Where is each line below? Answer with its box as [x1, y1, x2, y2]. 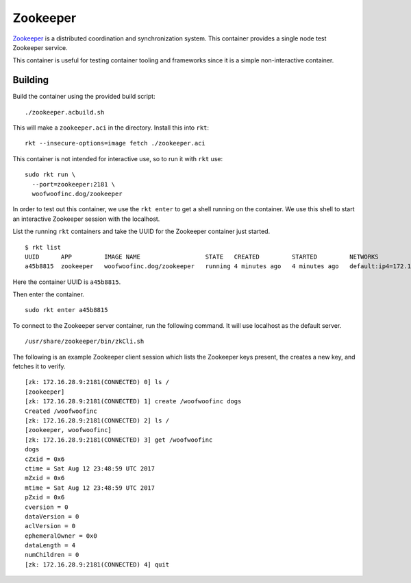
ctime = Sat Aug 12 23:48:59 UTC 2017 [25, 464, 155, 473]
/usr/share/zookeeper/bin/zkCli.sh [25, 337, 145, 346]
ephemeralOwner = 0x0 [25, 532, 97, 540]
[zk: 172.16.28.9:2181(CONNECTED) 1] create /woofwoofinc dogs [25, 398, 242, 405]
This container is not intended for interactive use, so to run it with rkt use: [12, 154, 223, 163]
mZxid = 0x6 [25, 474, 65, 482]
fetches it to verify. [12, 362, 66, 370]
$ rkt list [25, 243, 62, 251]
